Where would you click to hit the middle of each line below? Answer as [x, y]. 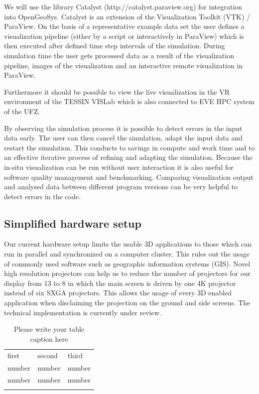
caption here [49, 338]
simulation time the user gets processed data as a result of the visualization [119, 55]
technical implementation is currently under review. [83, 312]
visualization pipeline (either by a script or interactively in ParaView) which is [124, 36]
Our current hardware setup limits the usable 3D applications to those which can [128, 244]
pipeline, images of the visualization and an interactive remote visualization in [124, 65]
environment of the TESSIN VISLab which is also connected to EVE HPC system [129, 101]
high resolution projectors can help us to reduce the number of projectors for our [127, 273]
